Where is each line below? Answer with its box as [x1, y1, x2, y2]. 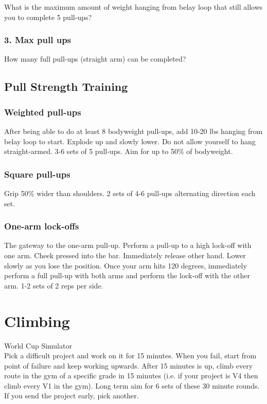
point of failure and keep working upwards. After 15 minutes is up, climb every [4, 360, 253, 371]
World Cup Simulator [4, 340, 72, 351]
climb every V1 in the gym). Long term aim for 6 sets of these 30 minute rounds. [4, 380, 260, 391]
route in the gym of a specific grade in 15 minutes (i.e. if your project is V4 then [4, 370, 258, 381]
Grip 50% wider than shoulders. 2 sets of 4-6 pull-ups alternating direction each [4, 188, 256, 198]
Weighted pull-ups [4, 105, 81, 118]
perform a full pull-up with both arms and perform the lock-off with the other [4, 270, 250, 281]
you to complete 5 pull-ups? [4, 11, 92, 22]
